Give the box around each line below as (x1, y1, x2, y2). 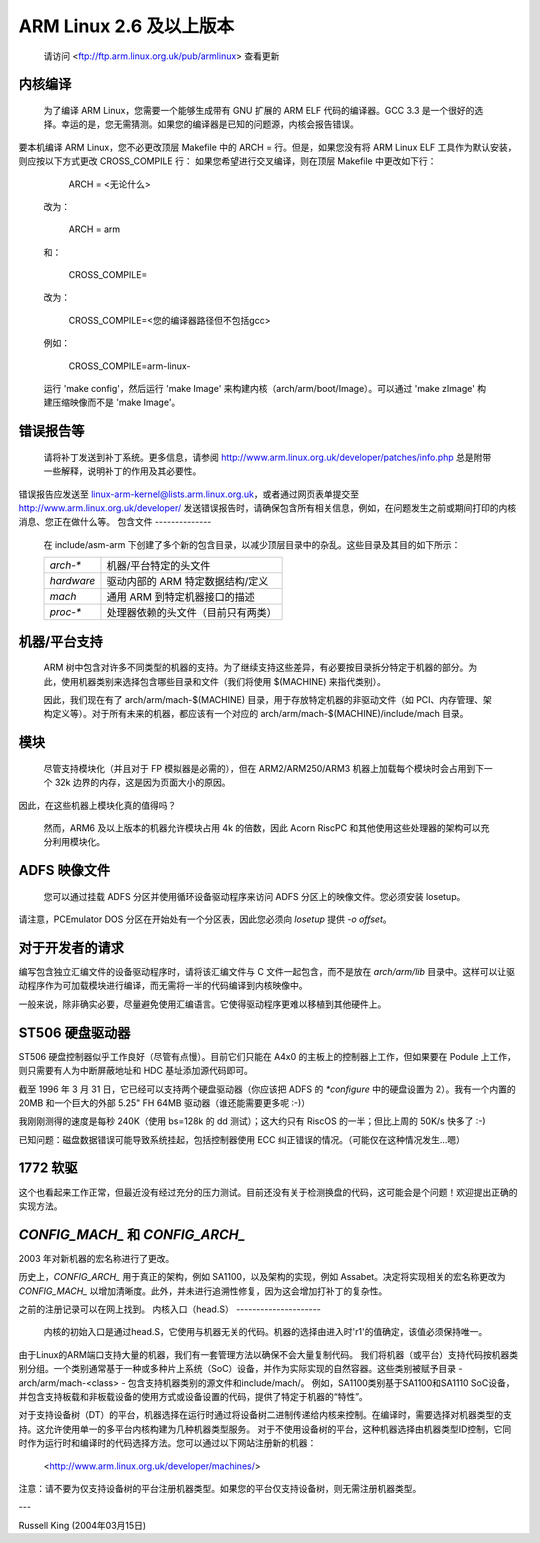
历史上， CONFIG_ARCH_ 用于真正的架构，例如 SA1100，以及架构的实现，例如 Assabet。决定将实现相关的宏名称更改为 (18, 1271, 506, 1283)
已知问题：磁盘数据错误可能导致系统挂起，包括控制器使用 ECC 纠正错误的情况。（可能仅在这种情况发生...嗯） (18, 1133, 465, 1145)
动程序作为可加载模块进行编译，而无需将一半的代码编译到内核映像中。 (18, 980, 308, 992)
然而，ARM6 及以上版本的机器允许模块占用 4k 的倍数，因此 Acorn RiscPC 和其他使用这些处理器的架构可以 (43, 821, 482, 834)
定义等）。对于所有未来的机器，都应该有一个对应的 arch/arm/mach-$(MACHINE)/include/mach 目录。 (51, 708, 469, 720)
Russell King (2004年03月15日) (18, 1519, 147, 1531)
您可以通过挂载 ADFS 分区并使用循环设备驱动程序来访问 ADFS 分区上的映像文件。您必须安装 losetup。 (43, 890, 466, 902)
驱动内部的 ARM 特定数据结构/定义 (106, 575, 269, 589)
